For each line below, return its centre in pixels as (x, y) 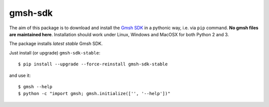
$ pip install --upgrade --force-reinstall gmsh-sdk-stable (93, 64)
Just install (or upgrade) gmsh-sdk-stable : (55, 53)
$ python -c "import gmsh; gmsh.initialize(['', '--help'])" (94, 94)
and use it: (20, 75)
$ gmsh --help (35, 86)
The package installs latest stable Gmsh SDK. (56, 44)
